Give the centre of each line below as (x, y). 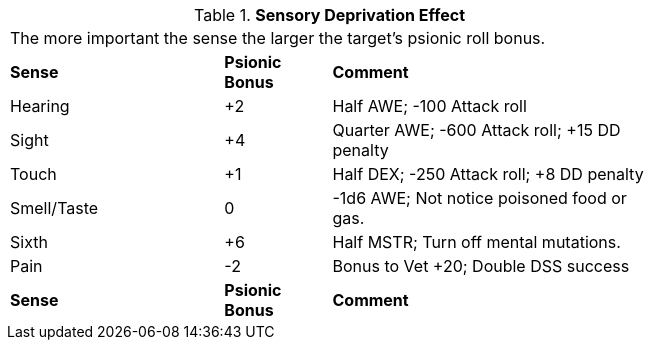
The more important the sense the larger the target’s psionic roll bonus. (278, 38)
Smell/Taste (54, 208)
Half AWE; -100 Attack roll (429, 106)
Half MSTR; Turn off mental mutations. (476, 242)
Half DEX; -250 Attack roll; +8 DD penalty (488, 174)
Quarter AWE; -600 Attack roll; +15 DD (476, 130)
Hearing (40, 106)
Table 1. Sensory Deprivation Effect (329, 15)
